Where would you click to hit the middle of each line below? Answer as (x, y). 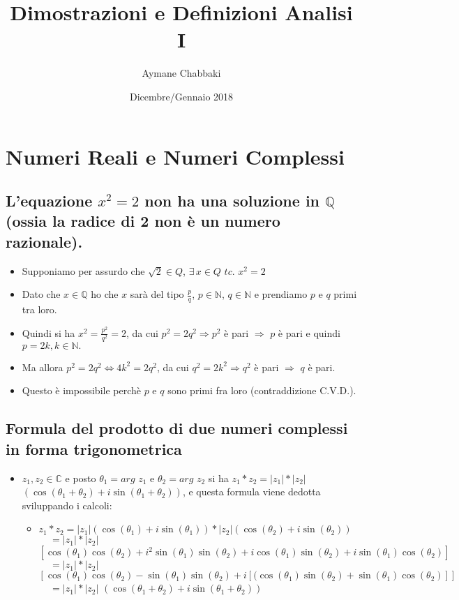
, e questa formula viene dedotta (251, 492)
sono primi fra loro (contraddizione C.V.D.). (262, 390)
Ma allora (43, 367)
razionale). (44, 241)
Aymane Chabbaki (181, 73)
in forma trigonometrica (94, 448)
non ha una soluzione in (232, 201)
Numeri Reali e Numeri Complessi (175, 156)
